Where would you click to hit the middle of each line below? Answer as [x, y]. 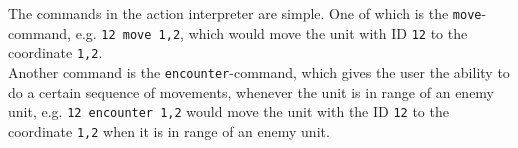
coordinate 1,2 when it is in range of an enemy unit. [169, 130]
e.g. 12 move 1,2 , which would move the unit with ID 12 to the [271, 32]
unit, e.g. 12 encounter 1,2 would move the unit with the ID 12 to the [228, 111]
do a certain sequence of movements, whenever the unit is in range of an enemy [251, 91]
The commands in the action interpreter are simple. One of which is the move [245, 13]
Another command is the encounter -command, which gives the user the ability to [259, 71]
